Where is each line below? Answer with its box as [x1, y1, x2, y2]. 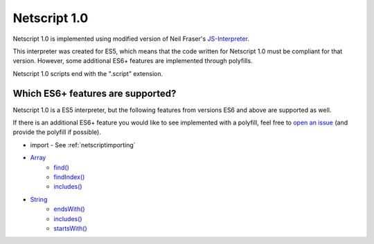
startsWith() [53, 224, 88, 232]
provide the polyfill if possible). [12, 128, 102, 136]
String [30, 195, 48, 203]
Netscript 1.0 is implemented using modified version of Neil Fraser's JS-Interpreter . [12, 35, 249, 43]
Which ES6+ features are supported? [12, 87, 177, 100]
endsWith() [53, 205, 86, 214]
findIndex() [53, 173, 85, 181]
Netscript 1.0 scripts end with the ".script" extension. [12, 69, 163, 77]
